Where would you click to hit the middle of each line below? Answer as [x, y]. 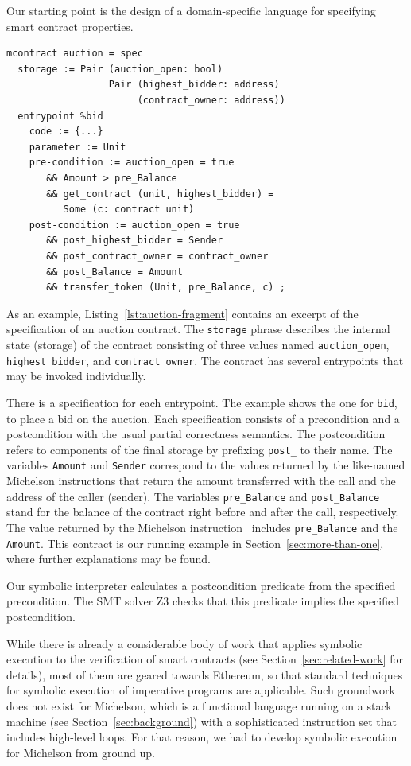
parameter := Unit [78, 147]
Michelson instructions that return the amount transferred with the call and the [201, 480]
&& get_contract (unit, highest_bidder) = [160, 194]
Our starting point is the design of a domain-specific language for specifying [191, 10]
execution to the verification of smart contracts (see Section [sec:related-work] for [205, 659]
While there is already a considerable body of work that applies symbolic [184, 643]
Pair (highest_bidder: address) [194, 85]
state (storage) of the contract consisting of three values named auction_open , [198, 344]
